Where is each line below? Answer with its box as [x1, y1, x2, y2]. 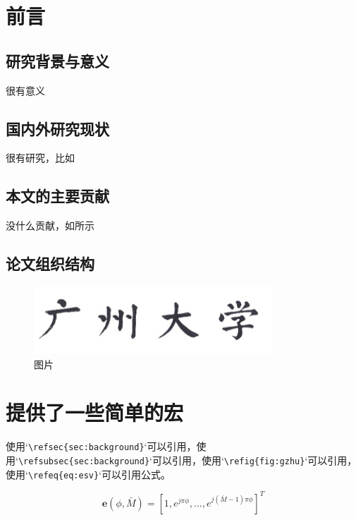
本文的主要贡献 [6, 185, 109, 207]
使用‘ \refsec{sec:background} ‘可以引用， [6, 439, 197, 454]
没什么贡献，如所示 [6, 218, 94, 233]
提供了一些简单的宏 [6, 398, 184, 427]
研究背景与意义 [6, 49, 109, 71]
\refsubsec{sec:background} [18, 456, 150, 467]
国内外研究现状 [6, 117, 109, 139]
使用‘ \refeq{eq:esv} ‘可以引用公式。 [6, 466, 171, 481]
